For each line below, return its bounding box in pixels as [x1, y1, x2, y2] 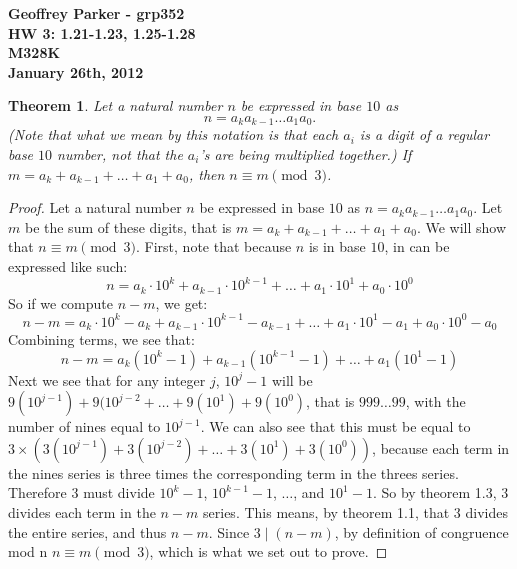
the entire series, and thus [8, 521, 167, 542]
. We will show [416, 216, 507, 237]
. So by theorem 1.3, [372, 482, 497, 503]
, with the [405, 391, 466, 412]
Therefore [8, 482, 67, 503]
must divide [83, 482, 155, 503]
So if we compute [8, 292, 113, 313]
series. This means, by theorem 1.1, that [203, 502, 450, 523]
